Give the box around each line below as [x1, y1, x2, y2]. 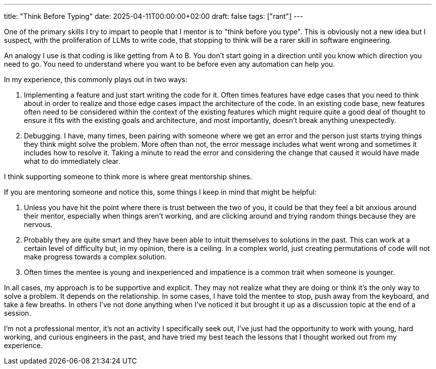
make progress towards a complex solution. [24, 252, 167, 261]
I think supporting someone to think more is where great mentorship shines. [4, 172, 252, 181]
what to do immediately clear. [24, 157, 120, 165]
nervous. [24, 220, 53, 229]
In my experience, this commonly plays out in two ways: [4, 75, 188, 84]
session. [4, 309, 31, 317]
